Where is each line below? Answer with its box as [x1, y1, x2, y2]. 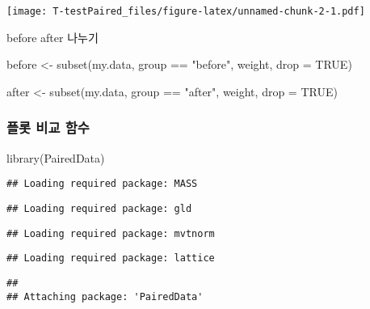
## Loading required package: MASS [6, 178, 198, 190]
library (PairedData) [6, 149, 105, 166]
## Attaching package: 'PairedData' [6, 290, 204, 303]
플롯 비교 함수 [6, 117, 90, 138]
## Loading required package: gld [6, 202, 192, 214]
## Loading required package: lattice [6, 252, 215, 265]
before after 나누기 [6, 28, 99, 45]
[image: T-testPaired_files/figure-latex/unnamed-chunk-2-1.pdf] [6, 6, 365, 17]
